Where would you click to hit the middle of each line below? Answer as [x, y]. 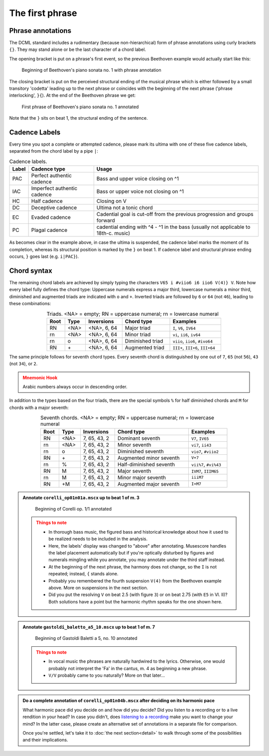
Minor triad [138, 334]
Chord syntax [31, 271]
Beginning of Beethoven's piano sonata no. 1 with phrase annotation [91, 70]
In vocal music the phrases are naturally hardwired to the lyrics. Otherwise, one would [137, 661]
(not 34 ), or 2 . [23, 364]
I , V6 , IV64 [184, 328]
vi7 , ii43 [201, 445]
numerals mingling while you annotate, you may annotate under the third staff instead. [137, 560]
